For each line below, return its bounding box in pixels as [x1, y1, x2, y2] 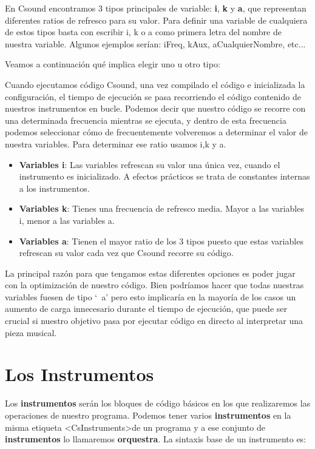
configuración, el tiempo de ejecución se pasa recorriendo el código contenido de [5, 90, 301, 103]
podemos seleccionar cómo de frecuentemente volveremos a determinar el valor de [5, 126, 308, 138]
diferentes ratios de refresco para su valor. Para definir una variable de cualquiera [5, 13, 308, 26]
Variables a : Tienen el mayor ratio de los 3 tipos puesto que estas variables [19, 234, 303, 247]
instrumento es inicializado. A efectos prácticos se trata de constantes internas [19, 170, 310, 183]
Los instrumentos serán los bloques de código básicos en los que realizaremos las [5, 397, 311, 410]
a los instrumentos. [19, 181, 90, 194]
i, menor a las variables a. [19, 214, 115, 226]
